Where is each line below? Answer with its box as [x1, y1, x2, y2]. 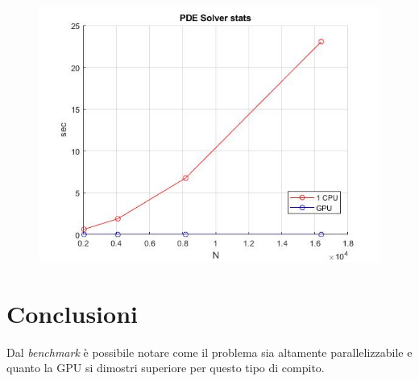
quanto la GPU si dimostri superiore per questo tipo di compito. [6, 359, 325, 376]
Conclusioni [6, 296, 138, 329]
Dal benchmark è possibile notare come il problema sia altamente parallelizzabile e [6, 343, 413, 360]
